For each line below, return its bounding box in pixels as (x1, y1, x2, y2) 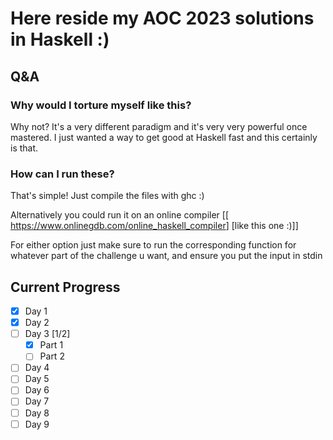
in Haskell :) (10, 28, 110, 51)
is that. (10, 142, 39, 154)
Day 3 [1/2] (24, 328, 71, 340)
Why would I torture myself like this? (10, 98, 192, 112)
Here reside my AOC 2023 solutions (10, 7, 315, 30)
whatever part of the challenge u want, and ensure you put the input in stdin (10, 250, 323, 262)
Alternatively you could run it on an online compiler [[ (10, 209, 230, 221)
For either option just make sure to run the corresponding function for (10, 239, 297, 251)
